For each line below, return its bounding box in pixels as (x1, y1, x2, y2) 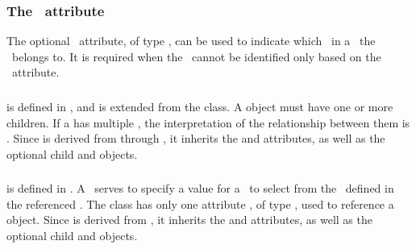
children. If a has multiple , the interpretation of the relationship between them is (6, 114, 410, 131)
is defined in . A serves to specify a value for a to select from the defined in (6, 180, 394, 197)
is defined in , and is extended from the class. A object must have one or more (6, 98, 393, 114)
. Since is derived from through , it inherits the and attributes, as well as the (6, 130, 385, 147)
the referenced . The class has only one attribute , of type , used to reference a (6, 195, 394, 212)
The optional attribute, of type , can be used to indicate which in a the (6, 32, 376, 49)
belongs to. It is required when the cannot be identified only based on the (11, 48, 381, 64)
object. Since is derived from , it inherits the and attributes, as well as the (6, 211, 372, 228)
